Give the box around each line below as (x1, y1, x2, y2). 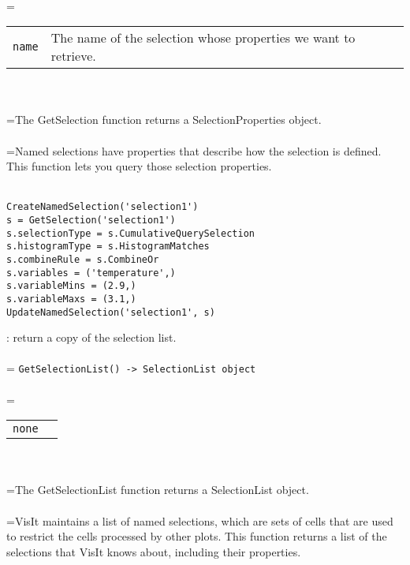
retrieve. (50, 47, 96, 65)
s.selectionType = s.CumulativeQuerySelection (6, 227, 255, 239)
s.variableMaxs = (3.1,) (6, 293, 136, 305)
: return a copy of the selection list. (6, 329, 177, 346)
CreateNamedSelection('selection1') (6, 201, 199, 213)
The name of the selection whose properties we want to (50, 28, 356, 47)
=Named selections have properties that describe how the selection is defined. (6, 142, 382, 159)
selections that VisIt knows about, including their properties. (6, 543, 301, 559)
